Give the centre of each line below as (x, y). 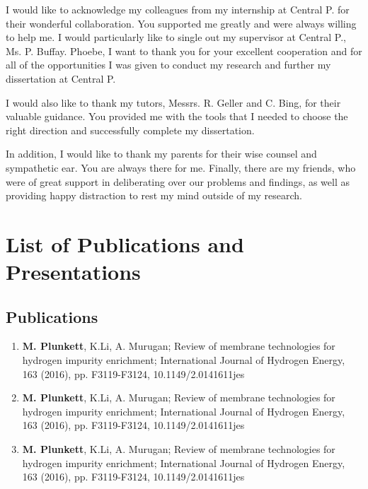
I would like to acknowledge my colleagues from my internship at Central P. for (178, 9)
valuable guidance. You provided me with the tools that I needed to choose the (177, 116)
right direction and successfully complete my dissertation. (130, 130)
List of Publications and (125, 243)
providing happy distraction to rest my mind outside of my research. (154, 195)
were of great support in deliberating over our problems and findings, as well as (178, 181)
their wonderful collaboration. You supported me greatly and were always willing (181, 23)
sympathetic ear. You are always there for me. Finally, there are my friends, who (181, 167)
